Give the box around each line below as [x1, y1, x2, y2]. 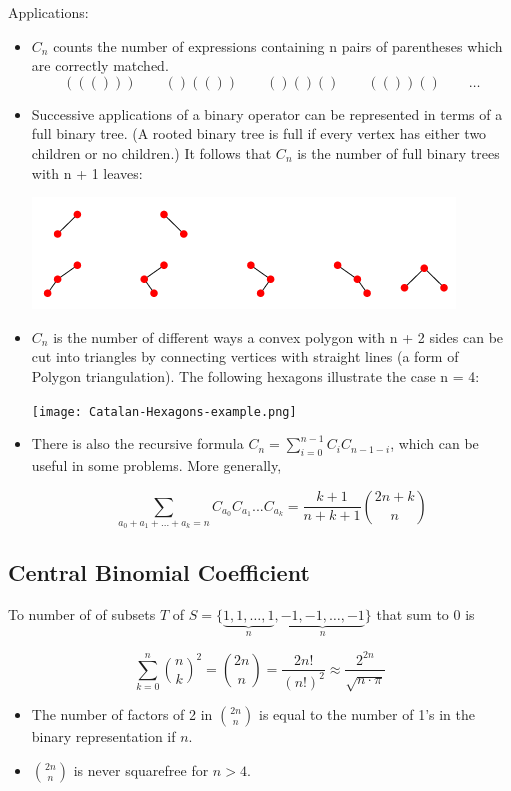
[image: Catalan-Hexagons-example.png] [31, 404, 297, 419]
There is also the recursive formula [31, 433, 244, 454]
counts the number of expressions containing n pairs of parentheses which [53, 35, 503, 56]
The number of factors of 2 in [31, 704, 213, 725]
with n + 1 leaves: [31, 162, 143, 183]
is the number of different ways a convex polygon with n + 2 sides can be [53, 326, 504, 347]
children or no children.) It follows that [31, 142, 272, 163]
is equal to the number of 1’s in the [258, 704, 476, 725]
